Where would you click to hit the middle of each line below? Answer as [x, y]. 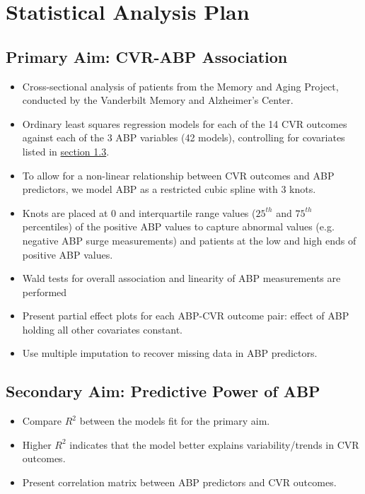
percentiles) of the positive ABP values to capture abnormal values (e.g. [178, 227]
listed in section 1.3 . [66, 151]
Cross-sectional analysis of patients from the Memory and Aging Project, [180, 86]
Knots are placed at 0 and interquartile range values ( [139, 212]
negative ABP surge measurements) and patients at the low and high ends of [189, 240]
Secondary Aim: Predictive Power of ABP [163, 391]
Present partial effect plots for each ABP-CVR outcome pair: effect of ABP [186, 316]
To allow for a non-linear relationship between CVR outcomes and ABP [178, 175]
